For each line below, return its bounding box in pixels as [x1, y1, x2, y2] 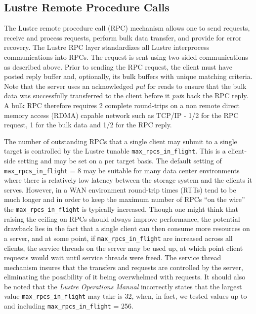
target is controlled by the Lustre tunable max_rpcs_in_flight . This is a [4, 146, 226, 156]
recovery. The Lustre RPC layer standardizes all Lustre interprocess [4, 42, 210, 52]
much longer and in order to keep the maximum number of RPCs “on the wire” [4, 194, 245, 204]
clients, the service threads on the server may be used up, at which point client [4, 242, 243, 253]
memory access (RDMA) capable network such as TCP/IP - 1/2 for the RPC [4, 110, 239, 120]
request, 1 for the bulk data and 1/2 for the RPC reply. [4, 119, 172, 130]
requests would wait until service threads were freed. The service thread [4, 252, 221, 263]
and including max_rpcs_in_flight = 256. [4, 301, 133, 311]
